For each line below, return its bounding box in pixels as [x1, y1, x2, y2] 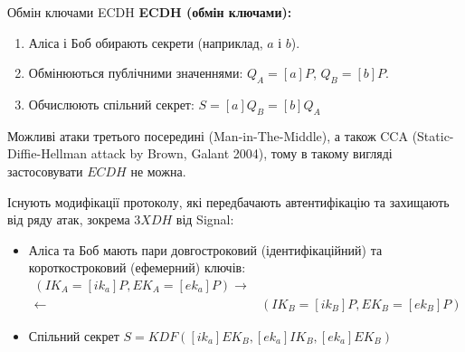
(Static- [412, 126, 454, 145]
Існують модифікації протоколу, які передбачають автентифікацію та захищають [7, 192, 450, 211]
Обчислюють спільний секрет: [28, 94, 195, 113]
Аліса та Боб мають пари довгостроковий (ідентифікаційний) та [28, 240, 383, 259]
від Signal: [176, 210, 234, 229]
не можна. [130, 161, 186, 180]
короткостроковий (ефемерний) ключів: [28, 258, 246, 277]
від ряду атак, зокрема [7, 210, 130, 229]
